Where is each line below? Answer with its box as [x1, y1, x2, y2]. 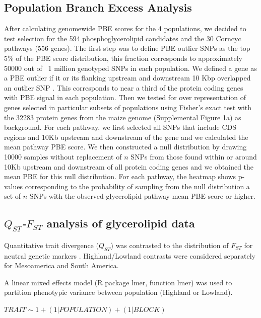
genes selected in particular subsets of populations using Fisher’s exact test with [4, 102, 252, 112]
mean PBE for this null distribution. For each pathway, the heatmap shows [4, 171, 236, 182]
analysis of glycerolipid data [46, 215, 195, 231]
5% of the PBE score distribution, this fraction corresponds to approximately [4, 52, 242, 63]
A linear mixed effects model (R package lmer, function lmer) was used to [4, 277, 232, 287]
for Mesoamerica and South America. [4, 260, 119, 271]
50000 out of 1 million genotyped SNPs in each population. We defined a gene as [4, 62, 257, 73]
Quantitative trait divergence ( [4, 240, 99, 250]
